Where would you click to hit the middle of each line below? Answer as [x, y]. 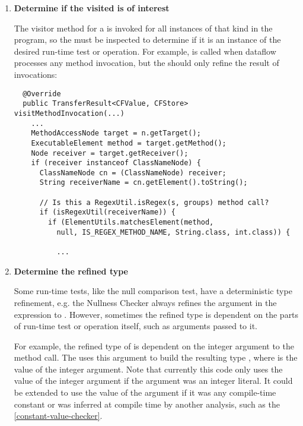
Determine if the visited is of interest [92, 8]
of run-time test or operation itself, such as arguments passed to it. [135, 326]
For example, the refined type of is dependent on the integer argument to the [154, 345]
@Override [42, 94]
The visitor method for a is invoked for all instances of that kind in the [143, 28]
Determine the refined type [71, 271]
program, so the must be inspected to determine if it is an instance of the [147, 40]
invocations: [36, 74]
